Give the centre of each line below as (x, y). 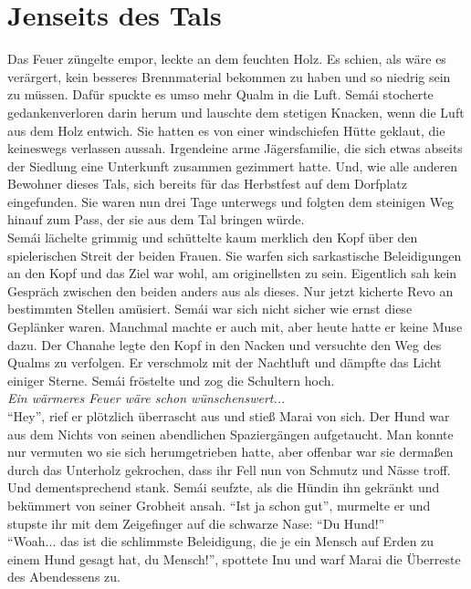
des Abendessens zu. (64, 577)
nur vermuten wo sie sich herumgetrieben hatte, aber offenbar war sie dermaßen (230, 452)
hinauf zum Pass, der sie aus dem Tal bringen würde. (156, 219)
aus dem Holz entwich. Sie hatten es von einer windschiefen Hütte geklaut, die (226, 130)
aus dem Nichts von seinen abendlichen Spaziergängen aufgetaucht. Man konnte (230, 434)
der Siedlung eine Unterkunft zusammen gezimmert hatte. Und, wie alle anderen (232, 165)
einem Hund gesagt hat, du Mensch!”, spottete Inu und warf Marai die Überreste (234, 558)
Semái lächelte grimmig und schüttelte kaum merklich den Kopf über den (213, 238)
